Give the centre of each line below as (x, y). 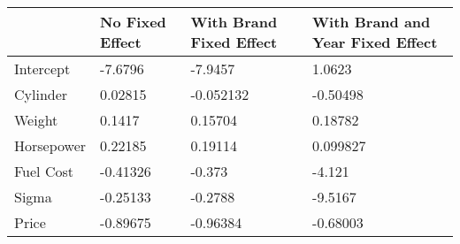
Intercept (42, 69)
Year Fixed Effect (375, 42)
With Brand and (372, 22)
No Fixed (133, 22)
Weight (36, 120)
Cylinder (41, 94)
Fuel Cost (44, 171)
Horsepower (50, 145)
